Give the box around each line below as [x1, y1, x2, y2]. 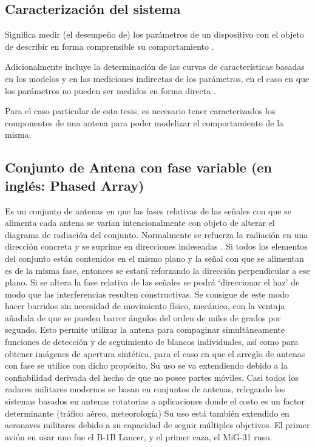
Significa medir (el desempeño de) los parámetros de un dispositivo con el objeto [5, 28, 304, 41]
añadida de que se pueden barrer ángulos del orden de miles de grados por [5, 311, 281, 324]
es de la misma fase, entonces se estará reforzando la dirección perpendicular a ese [5, 264, 310, 276]
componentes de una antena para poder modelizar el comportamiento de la [5, 116, 284, 129]
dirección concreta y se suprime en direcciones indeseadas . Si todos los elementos [5, 240, 308, 253]
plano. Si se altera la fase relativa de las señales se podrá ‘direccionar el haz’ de [5, 276, 300, 288]
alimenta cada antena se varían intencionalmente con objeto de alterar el [5, 216, 275, 229]
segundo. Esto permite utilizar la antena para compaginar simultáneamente [5, 323, 285, 336]
